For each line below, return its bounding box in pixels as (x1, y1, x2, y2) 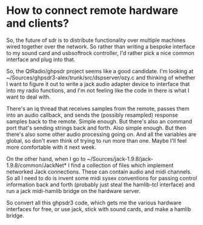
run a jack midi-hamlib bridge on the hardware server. (6, 187, 141, 194)
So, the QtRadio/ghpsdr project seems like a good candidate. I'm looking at (6, 67, 194, 74)
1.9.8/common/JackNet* (6, 161, 67, 169)
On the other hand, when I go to (6, 155, 86, 162)
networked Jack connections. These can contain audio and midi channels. (6, 168, 192, 175)
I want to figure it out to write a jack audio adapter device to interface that (6, 80, 190, 88)
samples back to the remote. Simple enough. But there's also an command (6, 117, 193, 125)
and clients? (6, 16, 70, 30)
